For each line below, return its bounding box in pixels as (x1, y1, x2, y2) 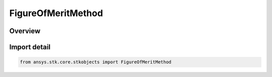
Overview (9, 27, 41, 35)
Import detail (9, 43, 50, 51)
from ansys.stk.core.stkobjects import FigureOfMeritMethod (20, 59, 172, 65)
